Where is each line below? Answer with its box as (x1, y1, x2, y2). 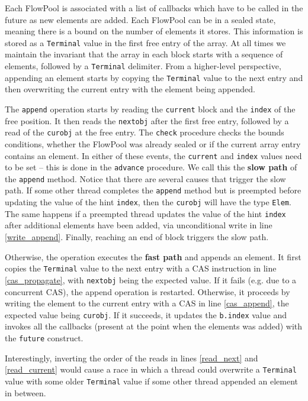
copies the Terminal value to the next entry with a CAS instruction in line (5, 262, 277, 274)
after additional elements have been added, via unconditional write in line (5, 219, 272, 231)
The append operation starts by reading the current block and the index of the (5, 102, 296, 115)
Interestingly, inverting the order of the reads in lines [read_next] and (5, 351, 258, 364)
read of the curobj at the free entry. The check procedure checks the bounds (5, 126, 284, 138)
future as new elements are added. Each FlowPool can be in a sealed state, (5, 13, 276, 25)
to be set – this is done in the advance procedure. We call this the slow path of (5, 161, 297, 173)
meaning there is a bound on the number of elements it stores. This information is (5, 25, 303, 37)
